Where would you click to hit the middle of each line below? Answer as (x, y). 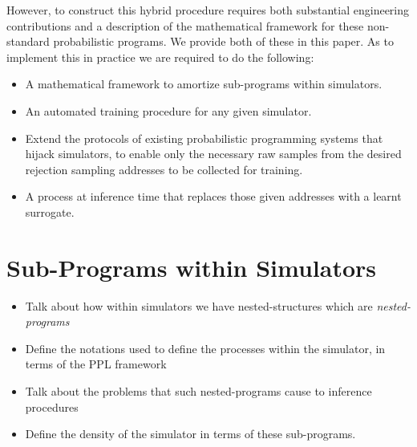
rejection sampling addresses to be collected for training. (164, 169)
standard (28, 41)
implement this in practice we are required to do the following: (160, 57)
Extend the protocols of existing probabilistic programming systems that (204, 138)
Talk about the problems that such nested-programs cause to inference (198, 391)
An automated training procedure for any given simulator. (168, 110)
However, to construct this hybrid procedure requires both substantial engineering (208, 10)
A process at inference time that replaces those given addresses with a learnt (213, 196)
